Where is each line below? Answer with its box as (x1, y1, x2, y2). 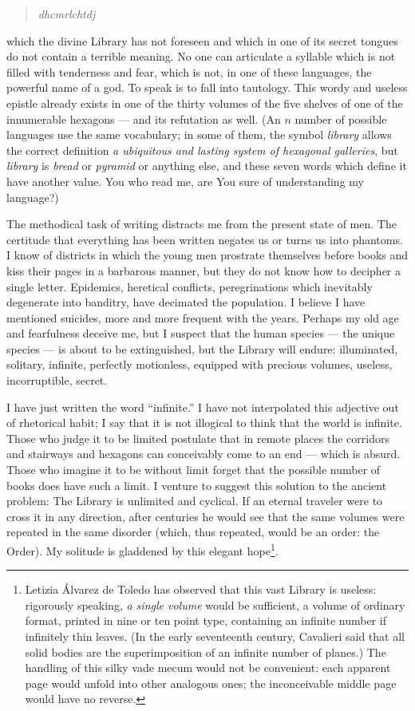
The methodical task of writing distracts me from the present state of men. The (6, 215, 397, 232)
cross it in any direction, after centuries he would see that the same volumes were (6, 508, 405, 524)
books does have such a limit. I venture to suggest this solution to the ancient (6, 476, 387, 493)
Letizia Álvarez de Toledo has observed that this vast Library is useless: (25, 581, 377, 598)
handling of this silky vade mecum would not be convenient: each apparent (25, 659, 391, 676)
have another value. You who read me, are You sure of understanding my (6, 172, 364, 189)
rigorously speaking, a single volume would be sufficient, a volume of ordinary (25, 596, 405, 613)
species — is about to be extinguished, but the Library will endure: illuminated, (6, 340, 398, 357)
